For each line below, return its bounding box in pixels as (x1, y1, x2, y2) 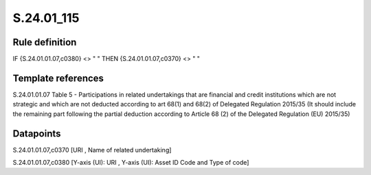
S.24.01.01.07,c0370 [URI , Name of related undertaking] (12, 145, 172, 154)
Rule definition (12, 36, 77, 48)
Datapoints (12, 128, 61, 139)
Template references (12, 72, 104, 84)
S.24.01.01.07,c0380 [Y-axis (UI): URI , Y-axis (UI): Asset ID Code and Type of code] (12, 159, 249, 167)
